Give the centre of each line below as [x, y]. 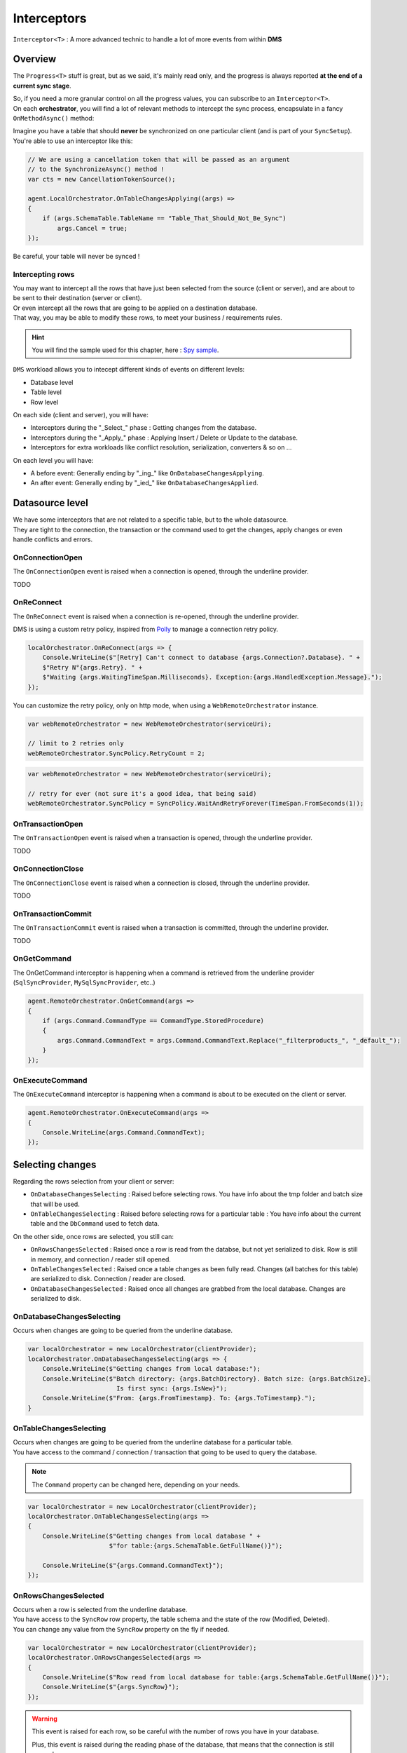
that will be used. [55, 1204]
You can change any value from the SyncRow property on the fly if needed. [121, 1629]
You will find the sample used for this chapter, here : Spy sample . [125, 350]
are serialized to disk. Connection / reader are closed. [108, 1279]
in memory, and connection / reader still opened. [101, 1259]
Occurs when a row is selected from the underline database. [100, 1610]
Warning [44, 1719]
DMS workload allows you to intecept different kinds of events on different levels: [129, 370]
